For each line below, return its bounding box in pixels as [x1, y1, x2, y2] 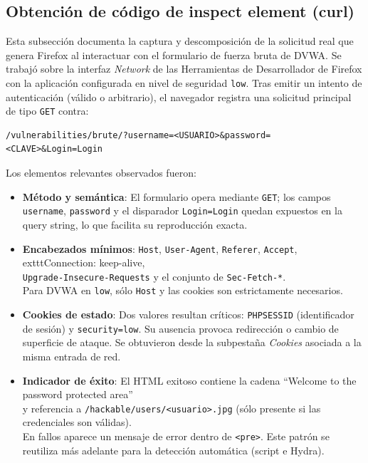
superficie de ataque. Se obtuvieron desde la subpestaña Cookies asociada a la [22, 335, 362, 350]
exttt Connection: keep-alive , [22, 255, 145, 270]
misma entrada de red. [22, 349, 121, 364]
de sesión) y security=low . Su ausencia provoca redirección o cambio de [22, 321, 339, 335]
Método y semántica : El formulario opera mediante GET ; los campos [22, 189, 331, 204]
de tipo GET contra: [6, 103, 89, 118]
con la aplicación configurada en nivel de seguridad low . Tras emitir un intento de [6, 75, 362, 90]
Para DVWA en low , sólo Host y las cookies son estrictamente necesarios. [22, 283, 343, 298]
